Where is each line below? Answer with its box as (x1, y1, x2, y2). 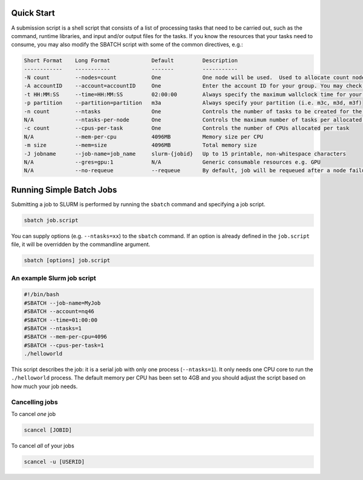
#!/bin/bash (24, 291, 60, 298)
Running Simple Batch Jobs (11, 184, 117, 195)
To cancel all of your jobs (11, 442, 75, 449)
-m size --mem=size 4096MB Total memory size (24, 142, 257, 149)
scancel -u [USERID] (24, 458, 85, 465)
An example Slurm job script (11, 274, 96, 282)
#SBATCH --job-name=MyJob (24, 299, 101, 306)
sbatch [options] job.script (24, 257, 111, 264)
